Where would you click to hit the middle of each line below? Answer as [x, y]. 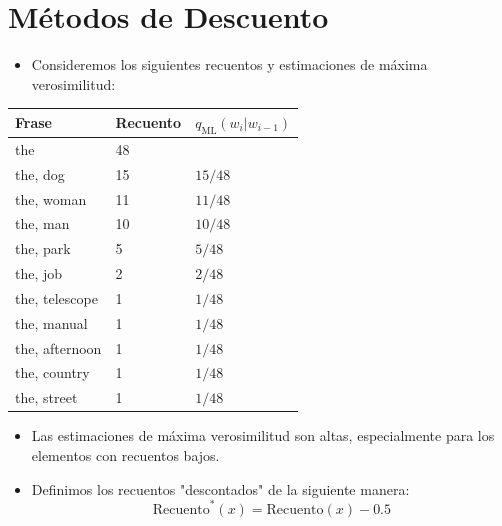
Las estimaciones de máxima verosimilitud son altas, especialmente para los [263, 435]
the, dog [40, 173]
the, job [39, 273]
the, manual [51, 322]
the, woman [51, 198]
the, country [52, 372]
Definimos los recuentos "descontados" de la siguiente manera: [220, 488]
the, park [43, 248]
